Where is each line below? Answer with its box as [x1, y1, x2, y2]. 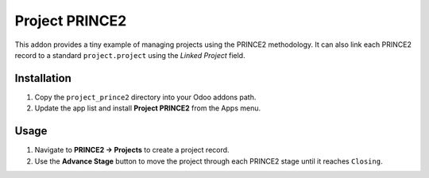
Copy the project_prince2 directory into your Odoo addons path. [34, 92, 257, 102]
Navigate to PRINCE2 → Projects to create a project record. [34, 145, 230, 155]
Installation [14, 72, 71, 85]
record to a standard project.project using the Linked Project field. [14, 50, 245, 60]
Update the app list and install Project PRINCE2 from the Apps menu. [34, 103, 261, 113]
